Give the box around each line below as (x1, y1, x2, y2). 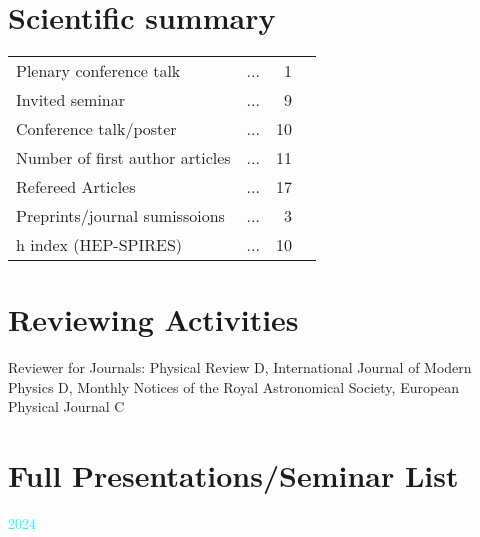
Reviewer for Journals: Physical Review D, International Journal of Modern (8, 357, 472, 378)
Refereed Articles (16, 175, 136, 199)
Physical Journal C (8, 396, 125, 417)
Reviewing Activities (8, 299, 299, 340)
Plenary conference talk (16, 59, 181, 83)
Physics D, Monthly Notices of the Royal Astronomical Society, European (8, 376, 460, 397)
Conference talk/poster (16, 117, 177, 141)
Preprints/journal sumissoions (16, 204, 225, 228)
